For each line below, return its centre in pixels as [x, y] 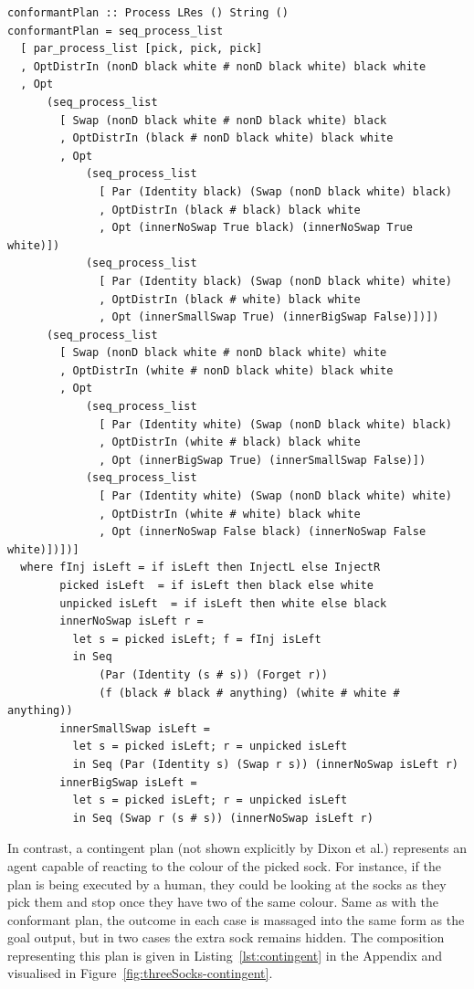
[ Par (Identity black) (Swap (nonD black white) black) [275, 191]
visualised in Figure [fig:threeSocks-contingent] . [140, 973]
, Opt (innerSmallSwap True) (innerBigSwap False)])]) [269, 317]
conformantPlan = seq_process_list [116, 31]
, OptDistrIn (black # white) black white [230, 299]
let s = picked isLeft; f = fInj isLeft [197, 639]
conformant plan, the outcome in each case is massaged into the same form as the [236, 919]
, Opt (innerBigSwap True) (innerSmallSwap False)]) [263, 460]
